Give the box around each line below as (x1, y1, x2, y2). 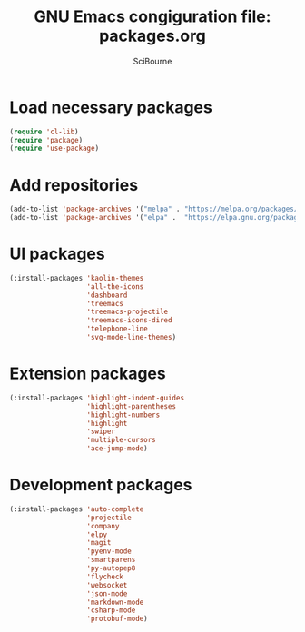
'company (86, 521, 120, 530)
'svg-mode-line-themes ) (86, 333, 177, 342)
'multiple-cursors (86, 436, 156, 445)
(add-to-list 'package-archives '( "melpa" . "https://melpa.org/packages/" (9, 204, 302, 214)
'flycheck (86, 572, 124, 581)
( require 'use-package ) (9, 143, 100, 153)
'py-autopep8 (86, 564, 136, 573)
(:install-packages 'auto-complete (9, 504, 144, 514)
